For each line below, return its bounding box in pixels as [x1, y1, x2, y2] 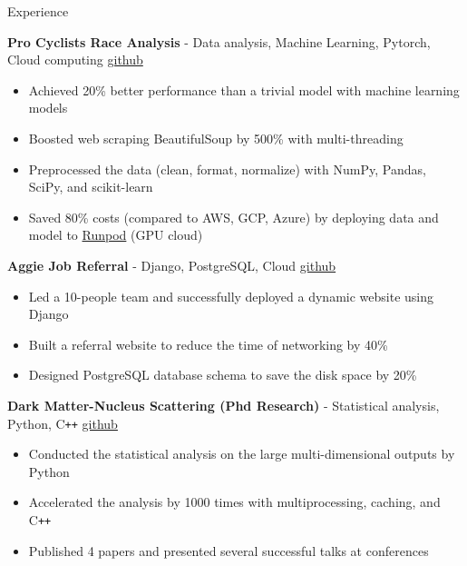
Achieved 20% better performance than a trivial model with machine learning [28, 80, 460, 99]
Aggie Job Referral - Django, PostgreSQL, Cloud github [7, 255, 336, 274]
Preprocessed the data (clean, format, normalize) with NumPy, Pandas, [28, 159, 426, 178]
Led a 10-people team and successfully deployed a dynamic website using [28, 286, 434, 305]
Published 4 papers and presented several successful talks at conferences [28, 541, 429, 560]
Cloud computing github [7, 50, 143, 69]
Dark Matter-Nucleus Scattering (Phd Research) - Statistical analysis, [7, 395, 440, 414]
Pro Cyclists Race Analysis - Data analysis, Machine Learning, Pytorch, [7, 32, 431, 51]
